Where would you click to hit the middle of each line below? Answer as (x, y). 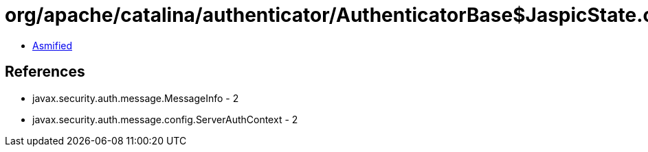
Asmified (53, 45)
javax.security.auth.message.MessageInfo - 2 (136, 98)
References (45, 72)
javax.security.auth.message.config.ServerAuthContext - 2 (165, 119)
